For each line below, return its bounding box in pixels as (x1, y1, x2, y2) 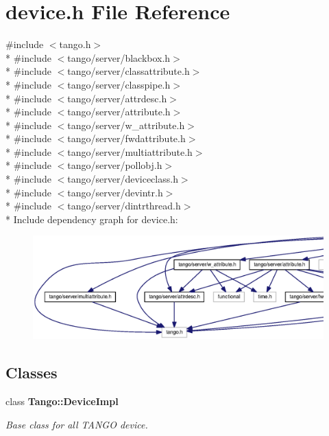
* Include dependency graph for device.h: (5, 211, 178, 226)
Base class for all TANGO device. (5, 417, 148, 431)
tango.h (59, 37, 91, 51)
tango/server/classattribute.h (67, 64, 190, 78)
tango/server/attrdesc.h (67, 91, 167, 105)
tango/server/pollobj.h (67, 158, 162, 172)
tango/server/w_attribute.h (67, 117, 185, 132)
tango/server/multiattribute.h (67, 144, 193, 159)
